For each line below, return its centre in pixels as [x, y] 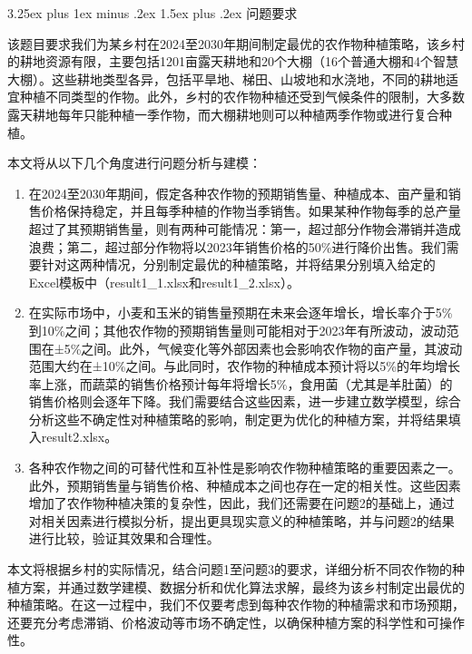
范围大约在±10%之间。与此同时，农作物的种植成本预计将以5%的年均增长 [245, 366]
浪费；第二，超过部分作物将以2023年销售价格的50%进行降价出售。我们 [237, 246]
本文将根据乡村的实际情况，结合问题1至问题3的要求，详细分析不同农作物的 [230, 569]
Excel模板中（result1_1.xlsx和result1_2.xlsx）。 [164, 282]
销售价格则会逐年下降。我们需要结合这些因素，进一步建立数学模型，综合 [245, 401]
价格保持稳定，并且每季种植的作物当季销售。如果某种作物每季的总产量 [251, 211]
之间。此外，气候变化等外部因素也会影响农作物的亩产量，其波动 [272, 348]
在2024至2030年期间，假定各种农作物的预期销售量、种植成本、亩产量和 [238, 193]
